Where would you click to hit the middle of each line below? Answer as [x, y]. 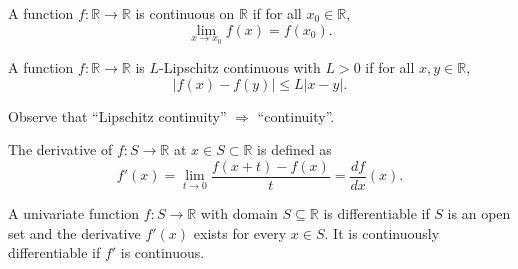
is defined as [294, 149]
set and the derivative [74, 232]
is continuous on [185, 13]
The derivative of [60, 149]
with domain [239, 213]
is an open [479, 213]
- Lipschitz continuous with [240, 67]
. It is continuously [382, 232]
